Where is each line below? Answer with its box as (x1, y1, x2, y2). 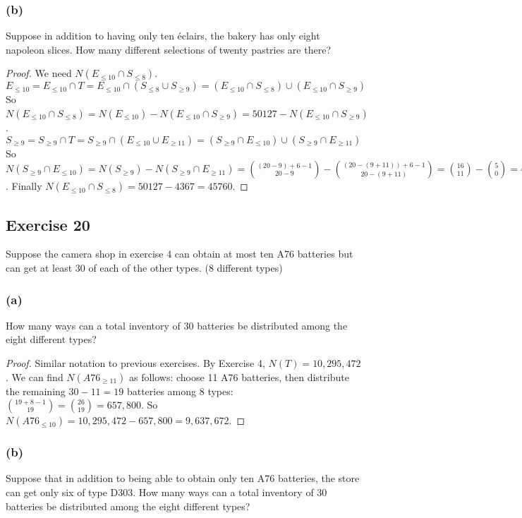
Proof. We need (6, 66, 72, 80)
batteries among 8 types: (126, 383, 233, 398)
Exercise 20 (6, 213, 90, 235)
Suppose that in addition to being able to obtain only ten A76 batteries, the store (6, 471, 360, 486)
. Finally (6, 179, 42, 193)
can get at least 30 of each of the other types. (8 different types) (6, 260, 283, 275)
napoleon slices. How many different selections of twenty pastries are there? (6, 42, 331, 56)
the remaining (6, 383, 66, 398)
